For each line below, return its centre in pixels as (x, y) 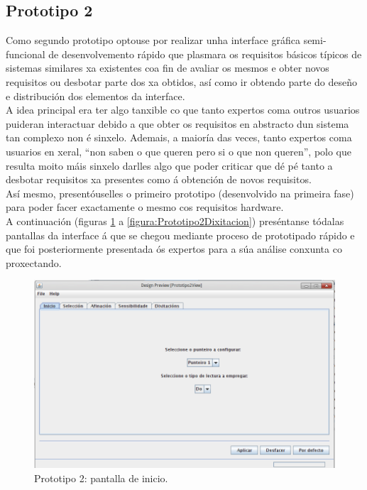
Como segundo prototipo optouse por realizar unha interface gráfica (153, 40)
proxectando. (34, 262)
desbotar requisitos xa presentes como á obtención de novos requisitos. (159, 179)
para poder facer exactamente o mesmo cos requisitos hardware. (145, 207)
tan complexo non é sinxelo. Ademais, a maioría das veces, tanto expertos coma (179, 137)
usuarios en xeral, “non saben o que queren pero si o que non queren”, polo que (179, 151)
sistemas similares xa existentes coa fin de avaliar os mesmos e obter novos (168, 68)
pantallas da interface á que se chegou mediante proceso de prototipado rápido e (180, 235)
